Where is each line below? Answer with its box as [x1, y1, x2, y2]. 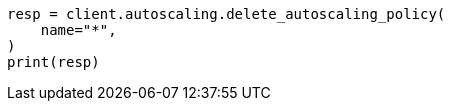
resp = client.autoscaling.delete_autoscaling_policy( [7, 6, 446, 22]
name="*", [40, 22, 117, 38]
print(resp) [7, 54, 100, 70]
